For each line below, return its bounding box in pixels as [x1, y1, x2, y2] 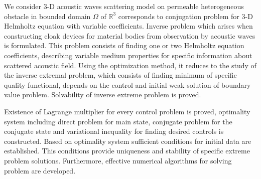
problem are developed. [4, 165, 76, 175]
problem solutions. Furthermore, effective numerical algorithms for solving [4, 155, 232, 165]
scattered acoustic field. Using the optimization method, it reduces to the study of [4, 60, 256, 70]
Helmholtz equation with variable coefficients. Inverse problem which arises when [4, 21, 253, 31]
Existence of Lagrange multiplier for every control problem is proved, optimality [4, 106, 250, 116]
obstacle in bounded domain [4, 11, 91, 21]
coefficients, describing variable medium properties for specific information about [4, 50, 252, 60]
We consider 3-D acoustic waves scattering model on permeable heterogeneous [4, 1, 244, 11]
